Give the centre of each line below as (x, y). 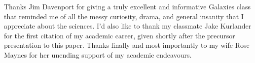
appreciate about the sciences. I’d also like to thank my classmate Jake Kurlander (128, 26)
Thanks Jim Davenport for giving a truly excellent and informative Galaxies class (127, 6)
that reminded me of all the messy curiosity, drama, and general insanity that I (124, 16)
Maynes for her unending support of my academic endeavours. (98, 54)
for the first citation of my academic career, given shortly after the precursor (120, 35)
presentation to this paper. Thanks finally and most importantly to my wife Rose (127, 45)
